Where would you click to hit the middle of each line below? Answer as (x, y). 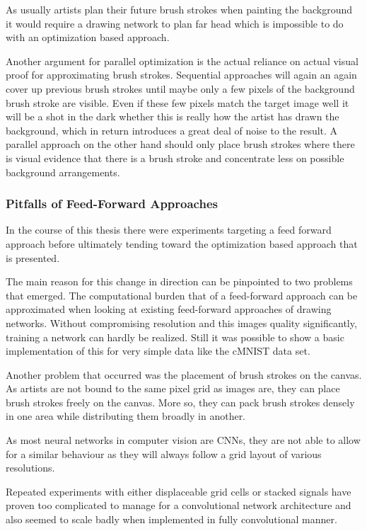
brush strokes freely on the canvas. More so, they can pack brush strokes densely (180, 402)
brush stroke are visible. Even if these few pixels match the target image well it (177, 102)
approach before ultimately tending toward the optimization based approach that (182, 243)
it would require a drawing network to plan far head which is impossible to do (175, 23)
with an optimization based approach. (88, 37)
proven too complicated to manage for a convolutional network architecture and (179, 505)
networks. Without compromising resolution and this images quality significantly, (181, 322)
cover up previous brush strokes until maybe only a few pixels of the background (180, 88)
